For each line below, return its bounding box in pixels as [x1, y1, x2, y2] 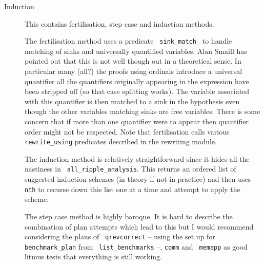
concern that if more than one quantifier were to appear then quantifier [25, 116, 249, 126]
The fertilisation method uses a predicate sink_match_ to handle [25, 35, 232, 46]
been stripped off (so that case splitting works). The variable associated [25, 86, 250, 97]
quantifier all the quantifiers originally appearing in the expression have [25, 75, 249, 86]
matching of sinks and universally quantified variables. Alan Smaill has [25, 45, 247, 56]
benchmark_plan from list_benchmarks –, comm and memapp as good [25, 241, 248, 252]
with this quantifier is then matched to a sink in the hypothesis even [25, 96, 240, 106]
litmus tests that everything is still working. [25, 251, 163, 262]
